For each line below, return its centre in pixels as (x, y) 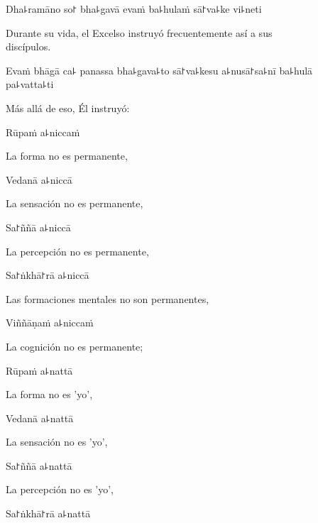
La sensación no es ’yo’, (57, 442)
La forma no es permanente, (67, 156)
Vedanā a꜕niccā (39, 179)
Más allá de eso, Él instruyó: (68, 108)
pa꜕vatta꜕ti (30, 84)
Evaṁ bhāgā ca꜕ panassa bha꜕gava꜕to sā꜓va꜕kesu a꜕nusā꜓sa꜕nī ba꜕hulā (159, 70)
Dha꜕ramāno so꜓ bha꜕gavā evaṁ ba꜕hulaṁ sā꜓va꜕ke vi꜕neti (134, 9)
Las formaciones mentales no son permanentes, (108, 298)
